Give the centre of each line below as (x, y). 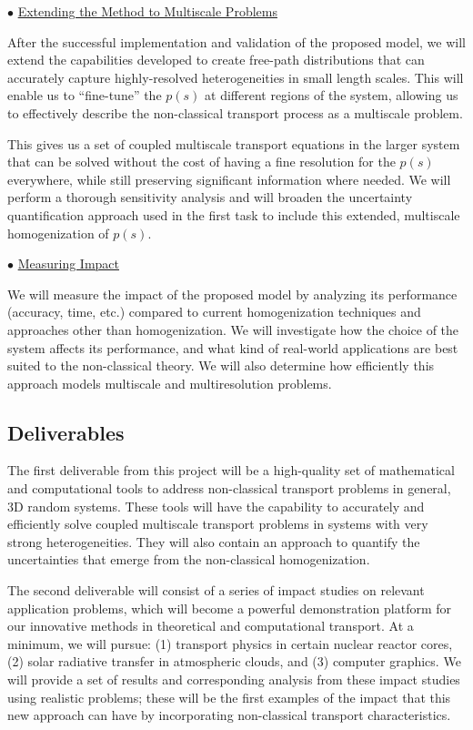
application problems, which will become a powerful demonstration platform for (230, 608)
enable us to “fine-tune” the (85, 95)
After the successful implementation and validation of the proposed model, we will (236, 41)
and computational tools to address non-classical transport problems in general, (229, 488)
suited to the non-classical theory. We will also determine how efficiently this (221, 365)
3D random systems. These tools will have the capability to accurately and (216, 506)
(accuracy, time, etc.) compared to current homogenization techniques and (214, 312)
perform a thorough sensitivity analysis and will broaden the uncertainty (210, 197)
